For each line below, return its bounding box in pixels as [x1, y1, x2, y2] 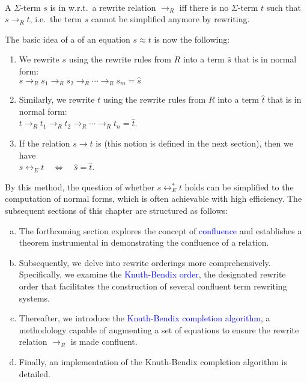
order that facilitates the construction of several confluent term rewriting [19, 279, 287, 292]
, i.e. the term [29, 13, 82, 25]
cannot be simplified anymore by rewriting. [91, 13, 250, 25]
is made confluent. [70, 335, 138, 348]
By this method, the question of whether [5, 180, 154, 193]
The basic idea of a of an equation [5, 32, 130, 45]
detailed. [19, 367, 50, 380]
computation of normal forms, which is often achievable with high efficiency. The [5, 192, 302, 205]
